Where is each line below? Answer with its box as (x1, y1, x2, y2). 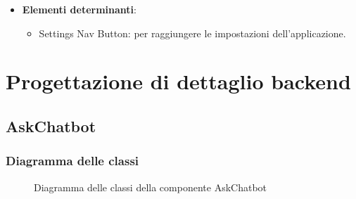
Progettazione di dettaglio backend (6, 67, 351, 96)
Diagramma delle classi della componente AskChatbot (34, 179, 267, 194)
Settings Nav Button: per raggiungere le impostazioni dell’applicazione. (39, 25, 346, 40)
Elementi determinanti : (22, 2, 136, 16)
